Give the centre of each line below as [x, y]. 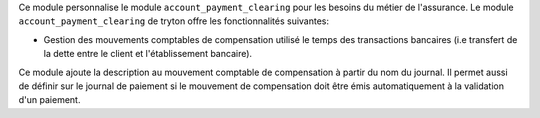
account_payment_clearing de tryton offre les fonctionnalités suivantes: [174, 21]
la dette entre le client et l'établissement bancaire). [148, 54]
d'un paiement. [49, 100]
